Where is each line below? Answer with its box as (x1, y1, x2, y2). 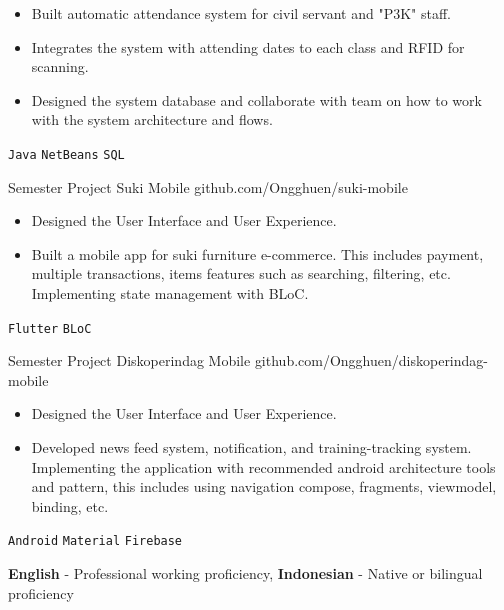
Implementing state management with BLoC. (31, 283, 309, 303)
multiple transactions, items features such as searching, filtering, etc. (31, 263, 451, 284)
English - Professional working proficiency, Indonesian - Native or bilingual (8, 563, 483, 584)
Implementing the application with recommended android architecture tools (31, 456, 496, 477)
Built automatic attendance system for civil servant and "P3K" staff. (31, 3, 451, 23)
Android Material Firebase (8, 534, 183, 549)
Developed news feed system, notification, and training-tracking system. (31, 437, 472, 458)
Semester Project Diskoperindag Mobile (8, 350, 251, 371)
